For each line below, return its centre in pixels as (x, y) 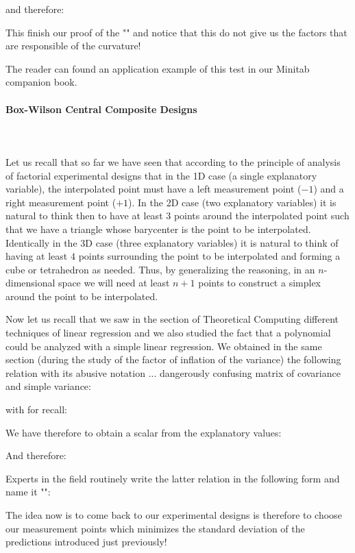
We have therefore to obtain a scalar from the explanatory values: (144, 432)
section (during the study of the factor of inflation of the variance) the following (173, 359)
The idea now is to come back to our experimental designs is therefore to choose (174, 515)
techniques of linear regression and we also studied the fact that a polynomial (168, 333)
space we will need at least (114, 283)
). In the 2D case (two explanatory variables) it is (232, 202)
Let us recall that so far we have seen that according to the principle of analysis (173, 161)
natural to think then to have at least (84, 216)
